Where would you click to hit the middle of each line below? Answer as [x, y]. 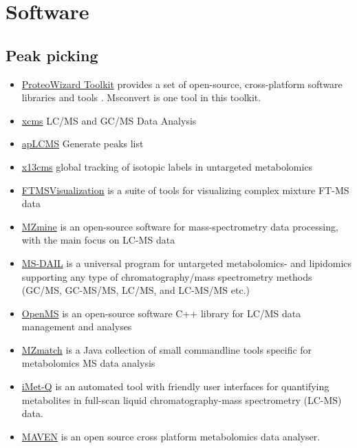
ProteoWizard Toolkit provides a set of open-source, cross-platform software [182, 84]
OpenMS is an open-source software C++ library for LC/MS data [161, 313]
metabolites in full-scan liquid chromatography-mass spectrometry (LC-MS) [182, 399]
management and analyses [77, 327]
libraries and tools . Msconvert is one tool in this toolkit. [141, 97]
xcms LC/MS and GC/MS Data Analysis [109, 120]
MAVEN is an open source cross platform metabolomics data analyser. [171, 436]
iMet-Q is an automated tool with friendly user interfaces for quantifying [175, 386]
